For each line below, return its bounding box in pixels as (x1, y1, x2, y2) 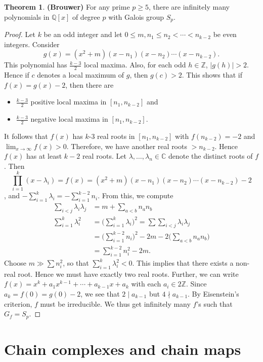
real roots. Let (82, 151, 126, 161)
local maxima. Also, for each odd (84, 59, 186, 70)
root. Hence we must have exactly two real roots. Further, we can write (18, 268, 239, 279)
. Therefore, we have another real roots (66, 140, 187, 151)
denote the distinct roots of (168, 151, 253, 161)
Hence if (4, 69, 29, 80)
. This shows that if (182, 69, 243, 80)
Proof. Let (4, 29, 35, 40)
